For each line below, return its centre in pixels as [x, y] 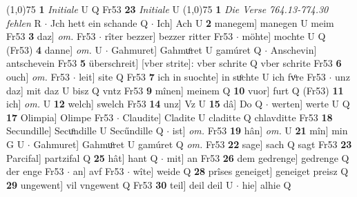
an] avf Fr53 [98, 171]
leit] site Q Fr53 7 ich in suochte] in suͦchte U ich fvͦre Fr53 [202, 76]
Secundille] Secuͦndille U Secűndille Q [85, 131]
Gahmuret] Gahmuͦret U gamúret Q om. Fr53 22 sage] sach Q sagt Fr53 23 [193, 144]
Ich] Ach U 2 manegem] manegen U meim [245, 22]
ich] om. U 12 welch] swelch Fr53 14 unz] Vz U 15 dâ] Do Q [135, 104]
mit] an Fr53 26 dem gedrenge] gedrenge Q [258, 157]
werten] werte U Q [311, 104]
